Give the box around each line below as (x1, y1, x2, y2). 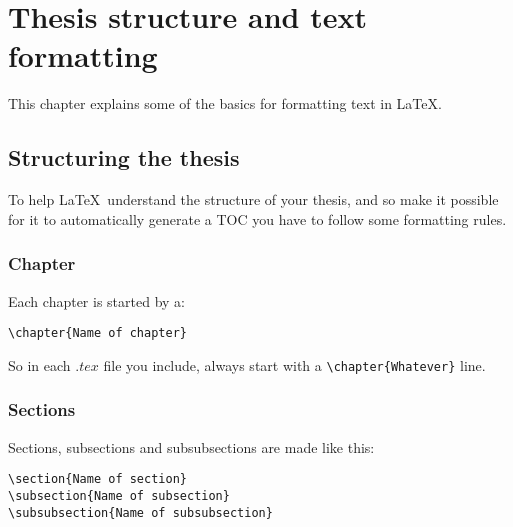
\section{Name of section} (8, 472, 187, 487)
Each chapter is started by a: (8, 290, 185, 311)
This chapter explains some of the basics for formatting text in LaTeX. (8, 93, 442, 114)
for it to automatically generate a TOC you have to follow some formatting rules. (8, 208, 507, 229)
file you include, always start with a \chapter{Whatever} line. (103, 354, 486, 375)
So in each (8, 354, 71, 375)
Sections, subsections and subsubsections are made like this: (8, 436, 375, 457)
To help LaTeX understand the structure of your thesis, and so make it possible (8, 189, 499, 210)
